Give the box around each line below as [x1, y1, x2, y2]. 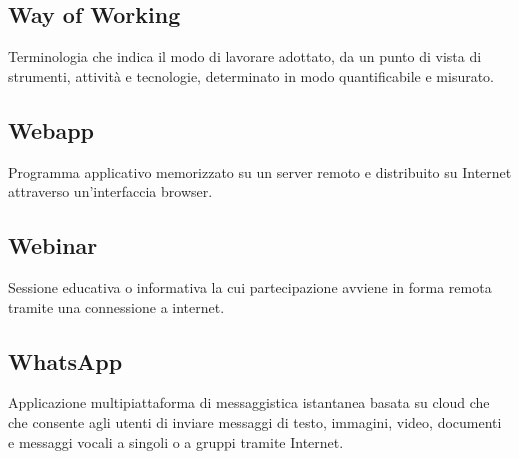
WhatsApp [8, 345, 123, 376]
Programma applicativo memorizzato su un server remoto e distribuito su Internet [8, 161, 512, 182]
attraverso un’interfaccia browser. [8, 181, 213, 202]
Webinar [8, 230, 98, 261]
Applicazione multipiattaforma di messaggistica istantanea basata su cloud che [8, 392, 490, 413]
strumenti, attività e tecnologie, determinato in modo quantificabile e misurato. [8, 65, 495, 86]
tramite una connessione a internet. [8, 296, 225, 317]
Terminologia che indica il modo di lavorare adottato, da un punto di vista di [8, 46, 482, 67]
